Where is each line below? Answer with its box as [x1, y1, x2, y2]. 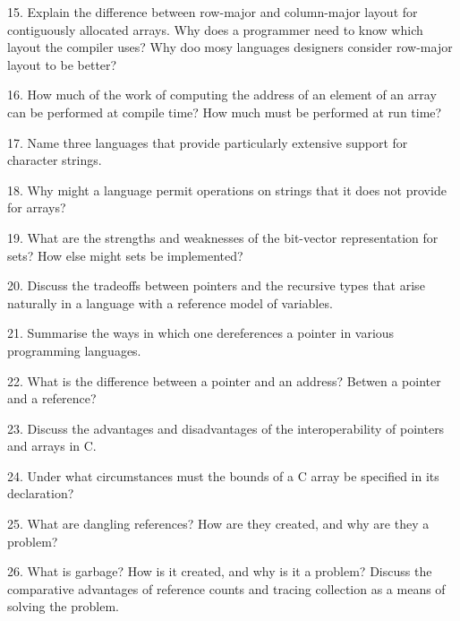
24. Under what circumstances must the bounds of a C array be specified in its [7, 466, 439, 485]
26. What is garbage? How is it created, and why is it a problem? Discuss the [7, 562, 432, 581]
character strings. [7, 151, 102, 169]
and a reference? [7, 389, 97, 408]
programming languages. [7, 341, 141, 359]
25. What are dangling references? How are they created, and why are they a [7, 514, 430, 533]
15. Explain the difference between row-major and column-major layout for [7, 3, 418, 21]
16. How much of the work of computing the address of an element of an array [7, 85, 437, 104]
